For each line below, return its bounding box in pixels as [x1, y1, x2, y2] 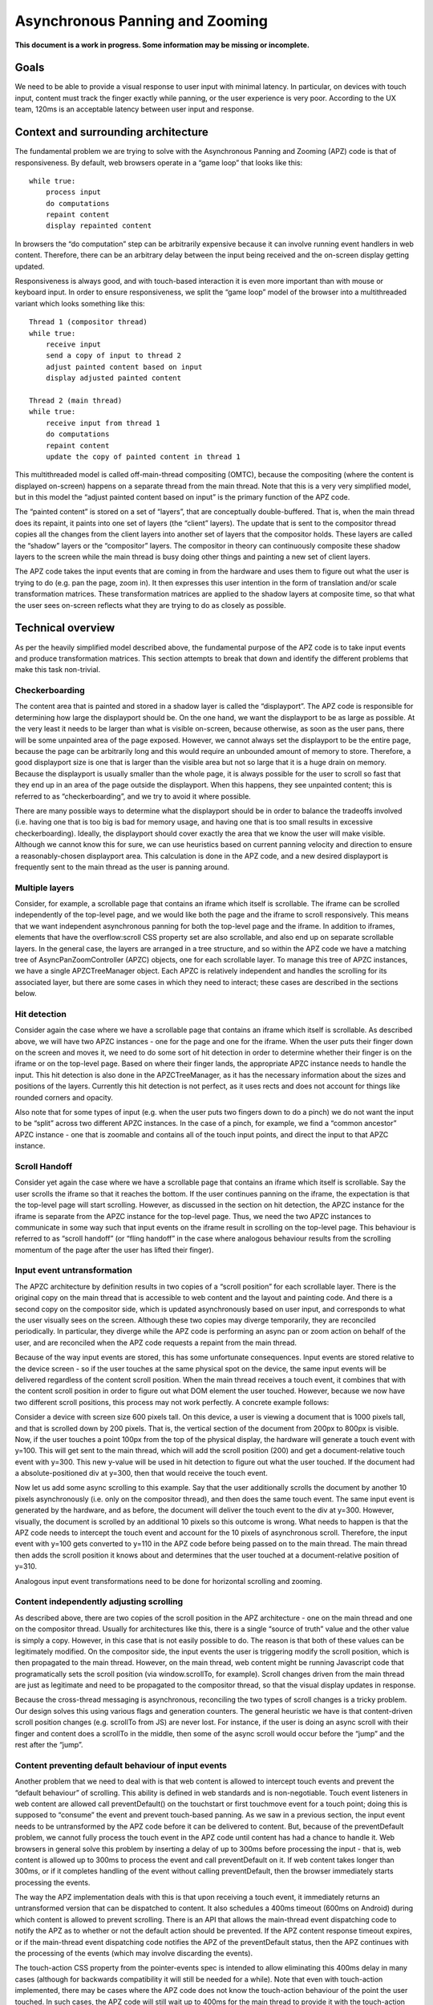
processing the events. [14, 1877, 91, 1887]
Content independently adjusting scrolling [14, 1596, 184, 1607]
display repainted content [45, 221, 152, 230]
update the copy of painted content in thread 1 [45, 452, 241, 461]
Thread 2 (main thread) [29, 395, 123, 405]
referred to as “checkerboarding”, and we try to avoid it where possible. [14, 791, 252, 801]
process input [45, 188, 102, 196]
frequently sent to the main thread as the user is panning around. [14, 862, 230, 872]
